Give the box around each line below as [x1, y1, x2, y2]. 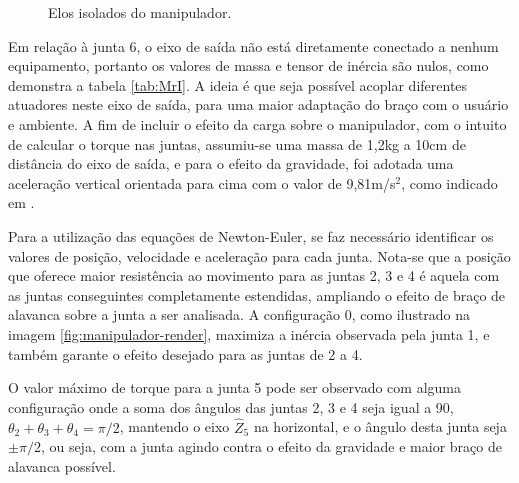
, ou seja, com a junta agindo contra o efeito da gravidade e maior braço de [40, 436, 502, 457]
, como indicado [401, 172, 498, 193]
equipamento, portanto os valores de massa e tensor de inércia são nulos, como [8, 55, 489, 76]
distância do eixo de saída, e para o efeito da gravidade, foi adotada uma [8, 153, 454, 174]
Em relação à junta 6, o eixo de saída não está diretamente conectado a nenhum [8, 35, 499, 56]
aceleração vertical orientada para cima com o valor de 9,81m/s [8, 172, 396, 193]
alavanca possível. [8, 455, 116, 476]
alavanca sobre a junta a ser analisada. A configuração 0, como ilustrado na [8, 304, 471, 325]
